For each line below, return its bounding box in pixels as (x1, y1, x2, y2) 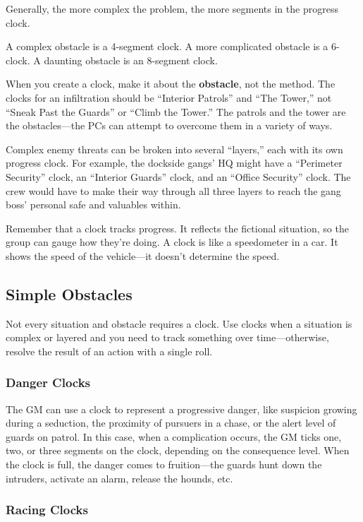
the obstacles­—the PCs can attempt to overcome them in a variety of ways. (6, 118, 333, 133)
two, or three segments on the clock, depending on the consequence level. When (6, 443, 350, 458)
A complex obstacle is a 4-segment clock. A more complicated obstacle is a (6, 39, 328, 54)
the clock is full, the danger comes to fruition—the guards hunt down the (6, 457, 322, 472)
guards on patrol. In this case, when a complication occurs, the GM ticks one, (6, 429, 342, 444)
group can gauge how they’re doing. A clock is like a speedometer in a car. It (6, 235, 338, 249)
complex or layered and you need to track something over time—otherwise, (6, 330, 329, 345)
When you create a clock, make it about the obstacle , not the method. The (6, 76, 336, 91)
